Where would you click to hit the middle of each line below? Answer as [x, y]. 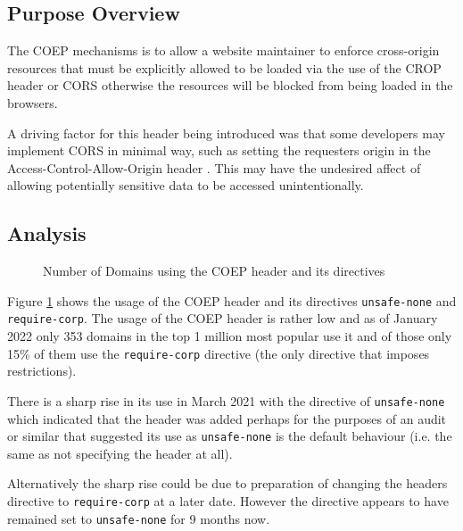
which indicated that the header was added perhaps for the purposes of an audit [227, 418]
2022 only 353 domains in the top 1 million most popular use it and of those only [230, 336]
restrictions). [42, 371]
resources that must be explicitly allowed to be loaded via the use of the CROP [224, 67]
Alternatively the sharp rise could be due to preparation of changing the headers [227, 483]
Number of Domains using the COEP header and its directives [214, 271]
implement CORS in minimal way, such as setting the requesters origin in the [219, 150]
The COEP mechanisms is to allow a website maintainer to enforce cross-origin [223, 50]
